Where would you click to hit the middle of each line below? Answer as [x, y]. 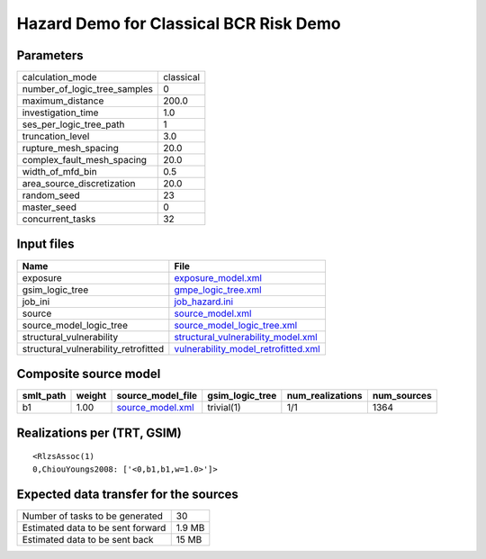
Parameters [50, 55]
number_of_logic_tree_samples [87, 89]
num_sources [402, 396]
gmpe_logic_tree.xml [218, 290]
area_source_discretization [79, 184]
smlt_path [44, 396]
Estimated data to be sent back [88, 540]
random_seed [51, 195]
